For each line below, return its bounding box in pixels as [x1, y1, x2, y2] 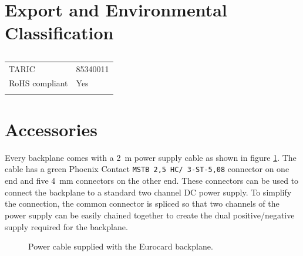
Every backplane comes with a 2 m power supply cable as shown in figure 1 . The [5, 151, 297, 163]
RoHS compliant [9, 77, 68, 89]
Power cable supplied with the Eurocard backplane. [28, 240, 213, 252]
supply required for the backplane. [5, 220, 128, 233]
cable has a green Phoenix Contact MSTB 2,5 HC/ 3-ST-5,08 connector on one [5, 163, 289, 175]
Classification [5, 21, 114, 45]
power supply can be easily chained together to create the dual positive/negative [5, 208, 295, 221]
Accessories [5, 117, 98, 141]
